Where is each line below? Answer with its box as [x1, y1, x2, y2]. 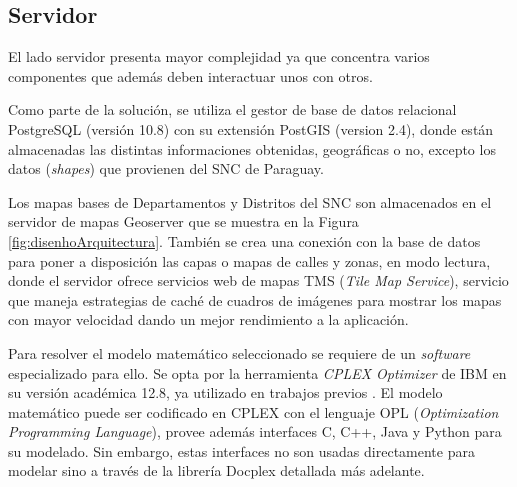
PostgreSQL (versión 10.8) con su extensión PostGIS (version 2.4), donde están [8, 118, 494, 139]
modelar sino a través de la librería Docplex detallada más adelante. [8, 460, 425, 481]
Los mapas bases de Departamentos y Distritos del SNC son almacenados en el [8, 191, 492, 212]
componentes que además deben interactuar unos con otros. [8, 65, 373, 86]
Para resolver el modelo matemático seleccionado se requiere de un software [8, 342, 471, 363]
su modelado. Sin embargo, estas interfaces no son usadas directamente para [8, 440, 475, 461]
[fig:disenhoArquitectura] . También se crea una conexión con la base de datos [8, 230, 481, 251]
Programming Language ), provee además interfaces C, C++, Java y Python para [8, 421, 502, 442]
